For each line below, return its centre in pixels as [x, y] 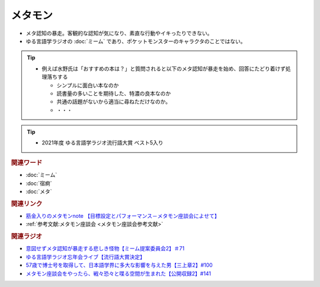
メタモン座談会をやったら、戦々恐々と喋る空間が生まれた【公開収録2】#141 [119, 273]
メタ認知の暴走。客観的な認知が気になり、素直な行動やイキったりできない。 [119, 33]
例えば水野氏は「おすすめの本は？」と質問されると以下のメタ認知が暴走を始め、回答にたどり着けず [164, 69]
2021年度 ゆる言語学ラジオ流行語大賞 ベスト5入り [103, 143]
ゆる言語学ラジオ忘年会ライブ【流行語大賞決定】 [85, 257]
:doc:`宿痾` [39, 183]
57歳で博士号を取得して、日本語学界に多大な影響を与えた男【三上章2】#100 [119, 265]
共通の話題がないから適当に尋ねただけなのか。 [114, 102]
